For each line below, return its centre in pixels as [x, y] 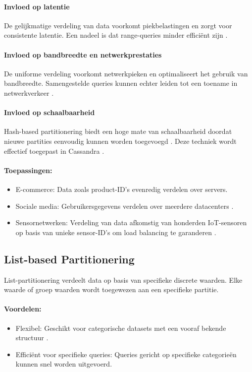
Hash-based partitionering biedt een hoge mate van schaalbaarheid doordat [118, 131]
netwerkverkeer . [29, 93]
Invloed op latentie [37, 6]
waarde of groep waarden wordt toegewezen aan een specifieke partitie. [111, 289]
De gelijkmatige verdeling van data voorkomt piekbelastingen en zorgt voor [118, 25]
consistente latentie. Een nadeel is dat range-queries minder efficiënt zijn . [116, 35]
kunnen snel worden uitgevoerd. [64, 364]
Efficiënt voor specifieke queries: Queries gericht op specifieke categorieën [126, 354]
